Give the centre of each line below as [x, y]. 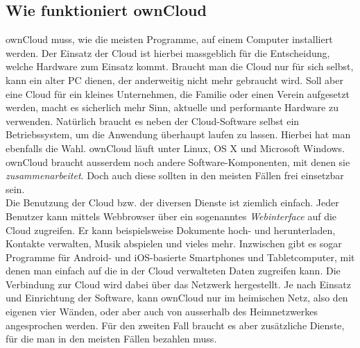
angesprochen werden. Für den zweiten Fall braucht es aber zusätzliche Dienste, [175, 325]
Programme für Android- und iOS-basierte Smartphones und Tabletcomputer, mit [180, 257]
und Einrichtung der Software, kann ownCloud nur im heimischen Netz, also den [177, 298]
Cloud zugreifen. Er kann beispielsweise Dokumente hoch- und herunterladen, [171, 230]
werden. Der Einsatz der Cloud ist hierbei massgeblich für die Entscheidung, [168, 52]
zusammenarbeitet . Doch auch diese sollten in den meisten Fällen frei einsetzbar [175, 175]
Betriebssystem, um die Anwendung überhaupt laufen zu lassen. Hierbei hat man [178, 134]
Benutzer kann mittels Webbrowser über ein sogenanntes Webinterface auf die [171, 216]
